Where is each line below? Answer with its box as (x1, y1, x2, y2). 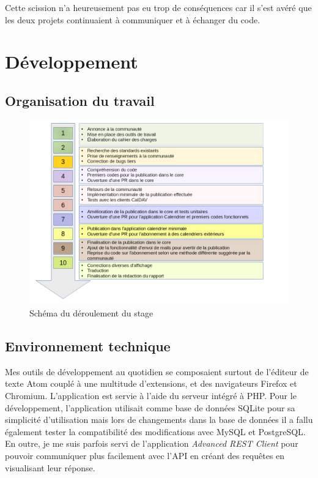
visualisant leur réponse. (5, 461, 95, 474)
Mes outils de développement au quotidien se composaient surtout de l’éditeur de (5, 365, 309, 378)
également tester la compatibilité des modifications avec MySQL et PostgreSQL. (5, 425, 306, 438)
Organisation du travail (5, 91, 155, 110)
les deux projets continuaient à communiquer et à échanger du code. (5, 13, 261, 26)
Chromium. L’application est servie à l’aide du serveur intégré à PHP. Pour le (5, 389, 297, 401)
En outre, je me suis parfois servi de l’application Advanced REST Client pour (5, 437, 298, 450)
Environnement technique (5, 336, 171, 355)
